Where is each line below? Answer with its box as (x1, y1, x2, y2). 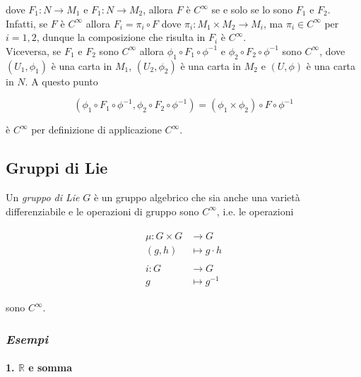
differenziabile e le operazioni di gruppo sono (6, 203, 199, 218)
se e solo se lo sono (211, 2, 293, 16)
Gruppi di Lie (6, 157, 108, 179)
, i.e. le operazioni (216, 203, 294, 218)
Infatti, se (6, 16, 48, 30)
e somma (28, 360, 73, 375)
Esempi (6, 330, 48, 347)
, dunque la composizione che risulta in (36, 30, 206, 44)
